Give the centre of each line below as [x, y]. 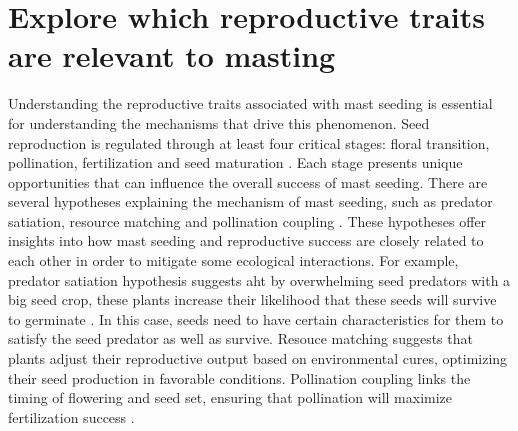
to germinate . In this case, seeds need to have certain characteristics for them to [256, 318]
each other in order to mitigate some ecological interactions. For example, [233, 260]
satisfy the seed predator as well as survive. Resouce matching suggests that [240, 338]
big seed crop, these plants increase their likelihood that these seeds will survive [252, 299]
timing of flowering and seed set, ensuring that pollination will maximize [230, 397]
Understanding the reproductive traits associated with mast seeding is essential [250, 103]
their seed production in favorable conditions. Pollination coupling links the [239, 377]
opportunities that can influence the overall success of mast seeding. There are [248, 181]
